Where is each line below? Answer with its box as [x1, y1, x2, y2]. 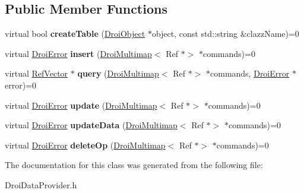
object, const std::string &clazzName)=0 [151, 27, 299, 40]
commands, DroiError [210, 67, 290, 80]
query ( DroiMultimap [77, 67, 159, 80]
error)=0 [5, 78, 37, 91]
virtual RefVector [5, 67, 68, 80]
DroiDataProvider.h [5, 178, 77, 191]
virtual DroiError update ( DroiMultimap [5, 99, 157, 111]
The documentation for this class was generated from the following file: [5, 159, 263, 171]
